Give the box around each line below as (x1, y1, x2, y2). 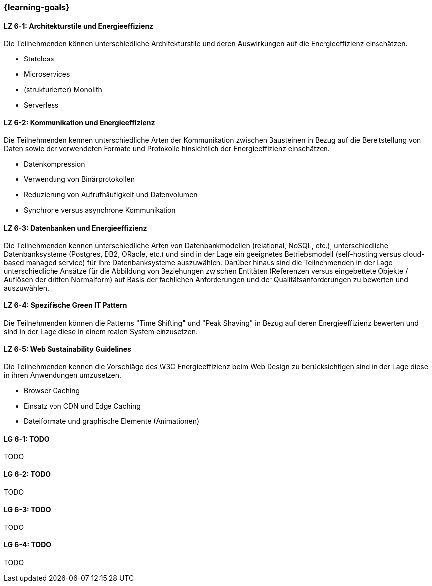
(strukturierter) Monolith (24, 85, 102, 94)
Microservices (24, 70, 70, 79)
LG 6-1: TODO (4, 434, 50, 443)
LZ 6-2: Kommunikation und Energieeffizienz (4, 118, 155, 127)
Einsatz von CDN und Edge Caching (24, 402, 141, 410)
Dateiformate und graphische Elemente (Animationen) (24, 417, 200, 426)
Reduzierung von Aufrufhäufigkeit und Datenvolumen (24, 190, 198, 199)
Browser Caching (24, 386, 80, 395)
